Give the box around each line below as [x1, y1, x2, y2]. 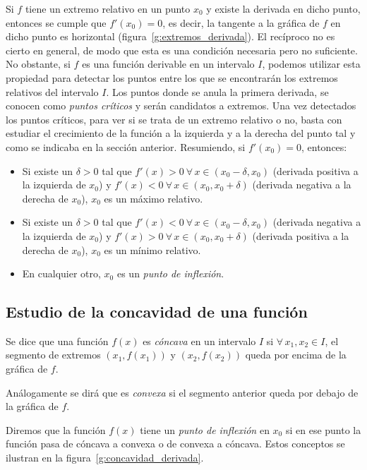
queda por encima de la [245, 347, 347, 362]
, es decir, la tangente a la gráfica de [162, 15, 320, 30]
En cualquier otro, [22, 266, 101, 281]
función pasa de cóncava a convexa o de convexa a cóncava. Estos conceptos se [6, 436, 345, 451]
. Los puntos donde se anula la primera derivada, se [106, 84, 329, 99]
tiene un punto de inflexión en [140, 422, 270, 437]
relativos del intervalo [6, 84, 99, 99]
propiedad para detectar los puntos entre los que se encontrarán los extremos [6, 70, 338, 85]
